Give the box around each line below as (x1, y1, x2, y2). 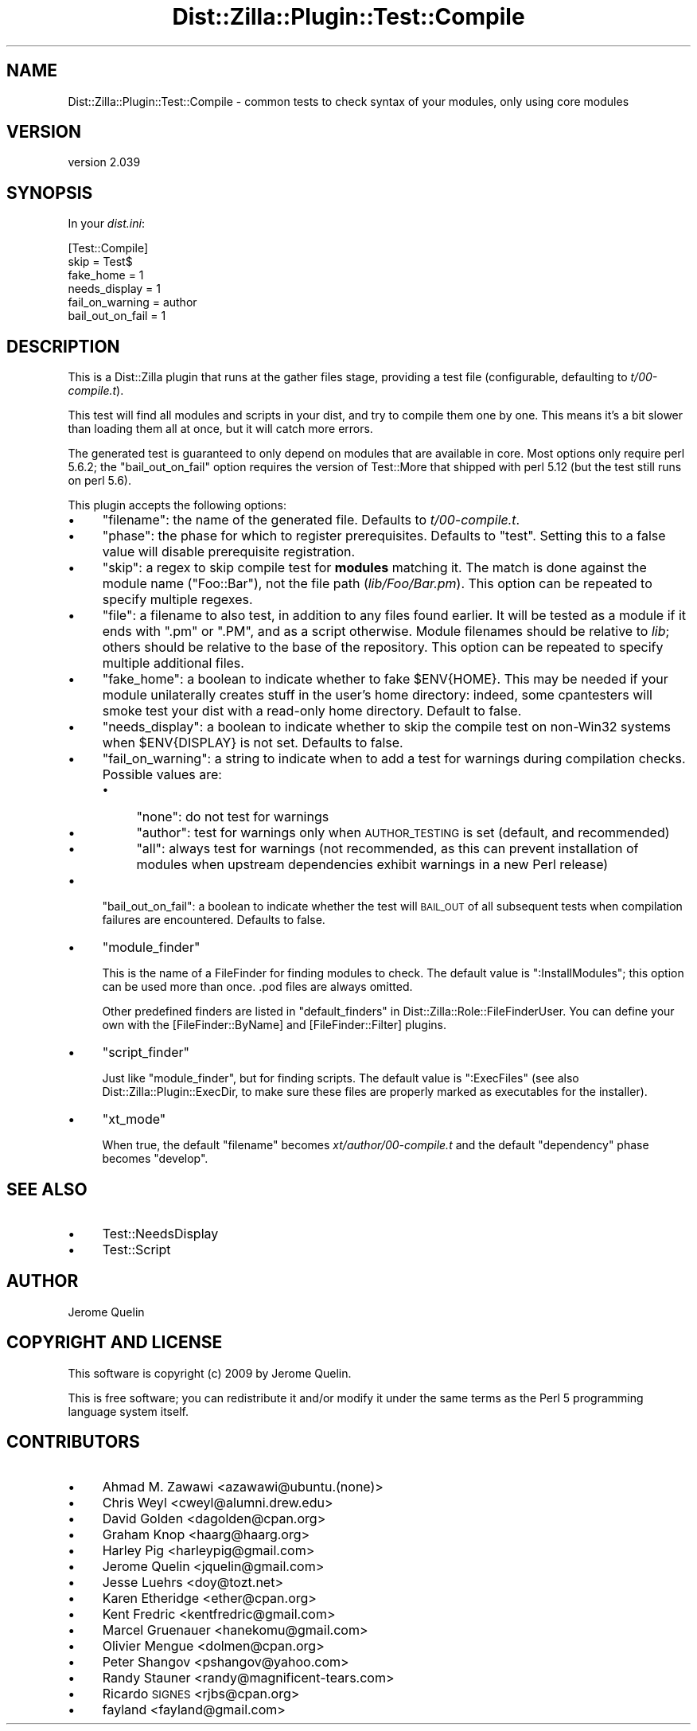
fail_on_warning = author (68, 295, 197, 310)
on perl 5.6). (68, 474, 131, 488)
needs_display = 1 (68, 282, 162, 296)
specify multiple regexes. (102, 591, 253, 608)
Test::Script (102, 1241, 171, 1257)
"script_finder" (102, 1044, 189, 1061)
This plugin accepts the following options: (68, 498, 286, 513)
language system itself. (68, 1404, 189, 1418)
